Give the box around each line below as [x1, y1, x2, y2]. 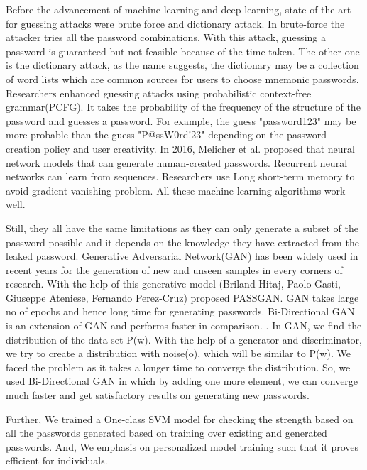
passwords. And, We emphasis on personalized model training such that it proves [6, 439, 358, 454]
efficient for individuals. [6, 453, 108, 468]
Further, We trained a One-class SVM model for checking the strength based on [6, 411, 354, 426]
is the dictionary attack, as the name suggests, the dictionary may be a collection [6, 58, 359, 72]
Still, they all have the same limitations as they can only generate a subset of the [6, 220, 358, 235]
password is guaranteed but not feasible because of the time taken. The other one [6, 43, 360, 58]
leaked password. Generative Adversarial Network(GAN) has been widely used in [6, 248, 358, 263]
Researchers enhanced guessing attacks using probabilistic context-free [6, 85, 312, 100]
